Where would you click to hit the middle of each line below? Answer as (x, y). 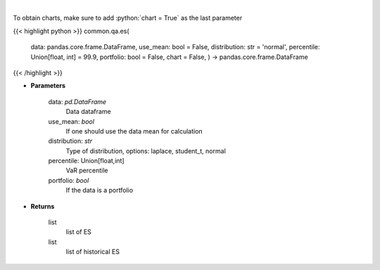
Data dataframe (89, 112)
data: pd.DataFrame (77, 101)
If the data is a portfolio (100, 191)
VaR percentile (87, 171)
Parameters (48, 86)
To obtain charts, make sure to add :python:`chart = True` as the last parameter (128, 18)
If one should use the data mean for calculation (134, 131)
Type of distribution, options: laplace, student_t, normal (146, 150)
